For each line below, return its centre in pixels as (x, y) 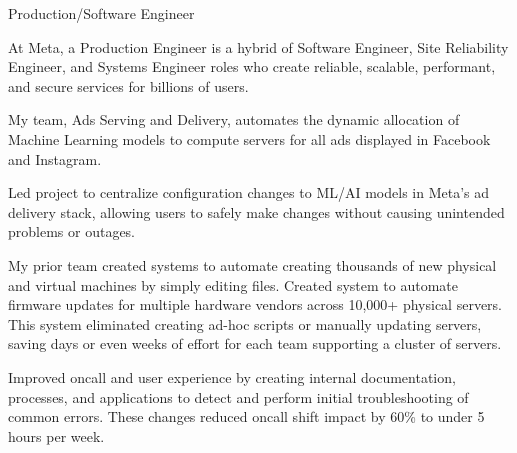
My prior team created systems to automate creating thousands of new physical (252, 264)
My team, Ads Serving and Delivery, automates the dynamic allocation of (234, 119)
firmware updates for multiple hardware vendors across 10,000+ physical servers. (255, 304)
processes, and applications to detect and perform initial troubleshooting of (238, 396)
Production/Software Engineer (101, 13)
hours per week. (56, 435)
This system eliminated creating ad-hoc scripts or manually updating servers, (245, 323)
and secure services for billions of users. (128, 85)
